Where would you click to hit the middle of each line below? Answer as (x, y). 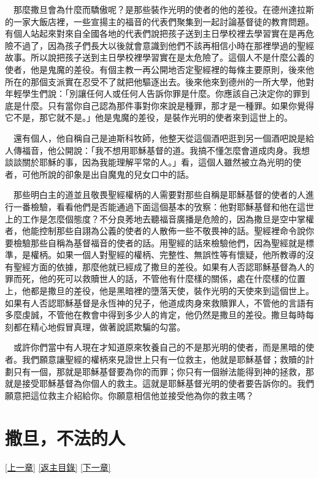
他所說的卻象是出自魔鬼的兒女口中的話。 (112, 174)
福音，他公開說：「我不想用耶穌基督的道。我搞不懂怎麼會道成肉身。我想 (166, 150)
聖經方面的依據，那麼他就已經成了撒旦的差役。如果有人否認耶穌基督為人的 (163, 266)
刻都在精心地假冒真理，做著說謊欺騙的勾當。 (95, 326)
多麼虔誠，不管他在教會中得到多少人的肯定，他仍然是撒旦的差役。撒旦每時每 (159, 315)
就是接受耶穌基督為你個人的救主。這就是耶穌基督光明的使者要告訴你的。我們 (159, 383)
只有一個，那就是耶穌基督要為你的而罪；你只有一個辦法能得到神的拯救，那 (163, 371)
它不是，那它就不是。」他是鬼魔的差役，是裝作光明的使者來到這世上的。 (149, 117)
